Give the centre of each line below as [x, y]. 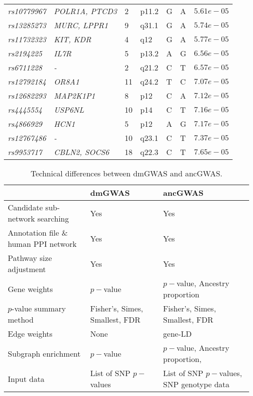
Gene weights [30, 289]
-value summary [39, 308]
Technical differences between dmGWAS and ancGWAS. [126, 173]
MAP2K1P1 [74, 95]
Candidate [26, 207]
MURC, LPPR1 [81, 25]
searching [53, 218]
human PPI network [42, 244]
